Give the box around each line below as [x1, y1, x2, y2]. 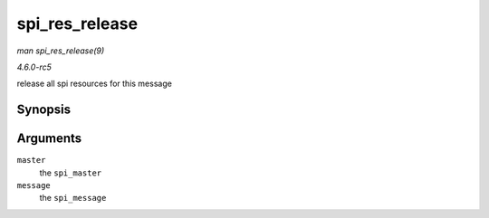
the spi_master [39, 167, 102, 178]
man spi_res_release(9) [16, 45, 105, 56]
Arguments [16, 131, 82, 147]
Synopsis [16, 102, 72, 118]
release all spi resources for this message [16, 78, 172, 90]
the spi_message [39, 193, 107, 204]
